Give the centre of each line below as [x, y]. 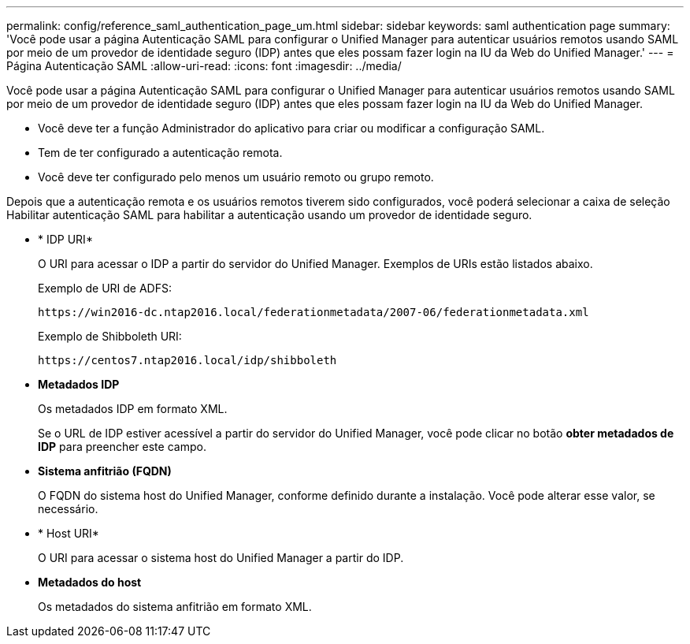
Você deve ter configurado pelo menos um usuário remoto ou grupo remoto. [236, 177]
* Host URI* [69, 533]
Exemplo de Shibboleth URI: [110, 336]
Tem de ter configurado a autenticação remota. [160, 153]
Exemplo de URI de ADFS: [105, 288]
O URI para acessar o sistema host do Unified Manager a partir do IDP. [221, 558]
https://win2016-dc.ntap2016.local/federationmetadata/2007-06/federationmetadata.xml [313, 312]
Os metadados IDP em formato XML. [133, 409]
